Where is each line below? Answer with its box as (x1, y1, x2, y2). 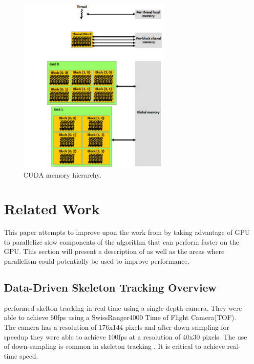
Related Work (4, 199, 100, 219)
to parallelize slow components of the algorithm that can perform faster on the (4, 236, 239, 247)
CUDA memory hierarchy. (23, 170, 102, 180)
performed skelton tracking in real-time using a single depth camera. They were (4, 302, 242, 313)
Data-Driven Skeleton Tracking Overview (4, 279, 217, 295)
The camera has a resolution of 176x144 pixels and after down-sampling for (4, 321, 229, 332)
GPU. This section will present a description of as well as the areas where (4, 246, 225, 256)
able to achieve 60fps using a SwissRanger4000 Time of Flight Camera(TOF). (4, 312, 236, 322)
